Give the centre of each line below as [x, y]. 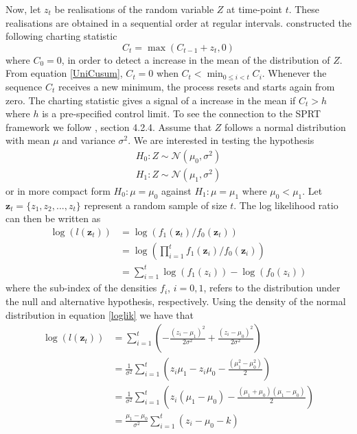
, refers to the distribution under [272, 288]
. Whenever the [294, 73]
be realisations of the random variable [134, 9]
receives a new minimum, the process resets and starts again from [197, 86]
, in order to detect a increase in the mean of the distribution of [196, 59]
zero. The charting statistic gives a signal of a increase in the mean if [151, 100]
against [176, 191]
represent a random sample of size [156, 205]
